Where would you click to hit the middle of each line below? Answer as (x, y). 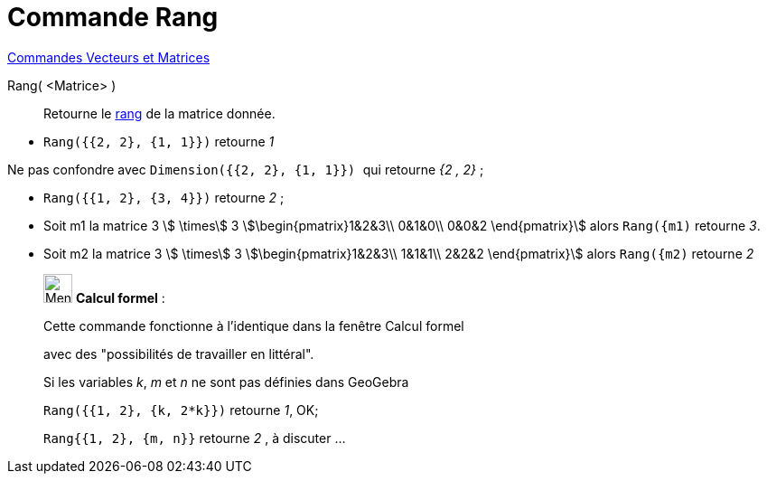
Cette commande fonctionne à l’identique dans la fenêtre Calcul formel (254, 325)
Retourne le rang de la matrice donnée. (159, 113)
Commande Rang (113, 17)
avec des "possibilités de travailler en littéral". (179, 354)
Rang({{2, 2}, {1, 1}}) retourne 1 (159, 141)
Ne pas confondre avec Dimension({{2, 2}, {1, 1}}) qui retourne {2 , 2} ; (246, 169)
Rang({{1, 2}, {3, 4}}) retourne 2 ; (164, 197)
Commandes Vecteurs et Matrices (109, 57)
